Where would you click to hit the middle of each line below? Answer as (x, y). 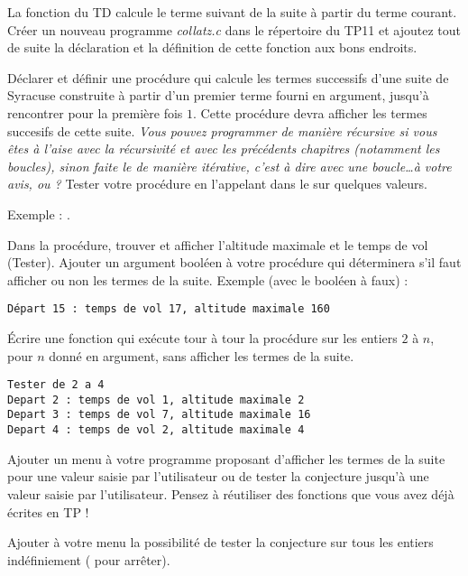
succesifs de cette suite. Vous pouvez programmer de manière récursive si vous (222, 130)
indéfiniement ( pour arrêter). (89, 559)
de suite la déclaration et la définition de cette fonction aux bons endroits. (212, 47)
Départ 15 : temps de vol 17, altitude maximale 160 (169, 309)
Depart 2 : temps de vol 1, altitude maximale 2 (156, 399)
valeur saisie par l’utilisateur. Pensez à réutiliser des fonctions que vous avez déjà (231, 493)
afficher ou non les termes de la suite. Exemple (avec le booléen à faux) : (208, 279)
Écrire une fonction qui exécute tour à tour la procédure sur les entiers (202, 337)
